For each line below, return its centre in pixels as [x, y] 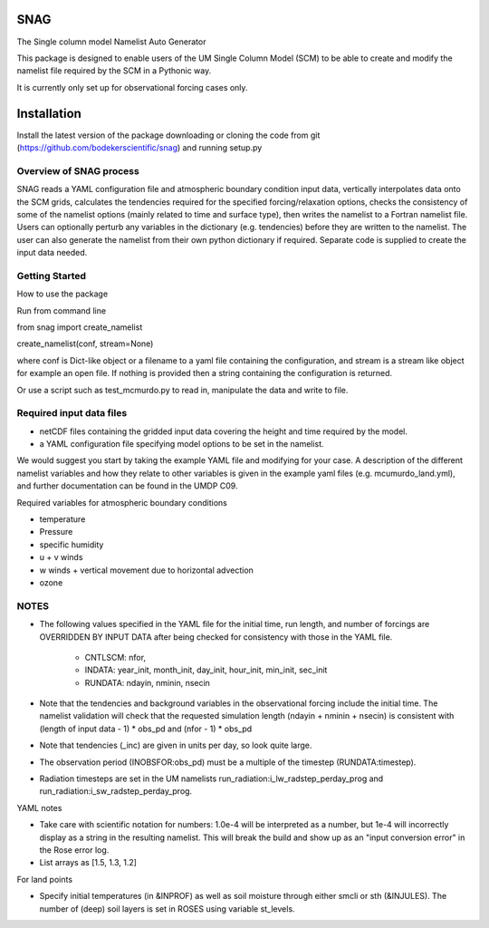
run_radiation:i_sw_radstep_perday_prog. [116, 791]
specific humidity [72, 545]
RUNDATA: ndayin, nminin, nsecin [147, 682]
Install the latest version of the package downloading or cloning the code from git [168, 135]
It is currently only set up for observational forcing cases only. [132, 87]
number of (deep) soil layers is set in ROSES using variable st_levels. [167, 909]
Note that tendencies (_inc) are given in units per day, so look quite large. [176, 745]
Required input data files [72, 413]
